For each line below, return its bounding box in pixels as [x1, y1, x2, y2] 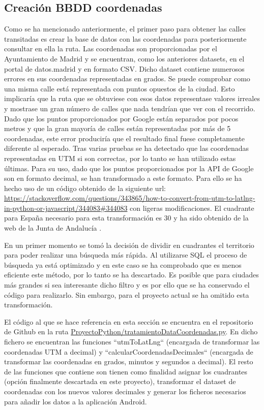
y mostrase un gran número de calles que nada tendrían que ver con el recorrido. [4, 103, 255, 113]
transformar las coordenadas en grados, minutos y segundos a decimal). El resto [4, 356, 253, 367]
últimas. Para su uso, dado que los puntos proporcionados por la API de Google [4, 163, 254, 173]
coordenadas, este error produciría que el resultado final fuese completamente [4, 133, 245, 143]
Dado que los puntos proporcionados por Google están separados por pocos [4, 113, 239, 123]
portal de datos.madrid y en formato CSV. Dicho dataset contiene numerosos [4, 63, 245, 74]
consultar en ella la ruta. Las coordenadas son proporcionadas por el [4, 43, 217, 54]
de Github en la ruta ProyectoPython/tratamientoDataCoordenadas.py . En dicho [4, 326, 258, 337]
